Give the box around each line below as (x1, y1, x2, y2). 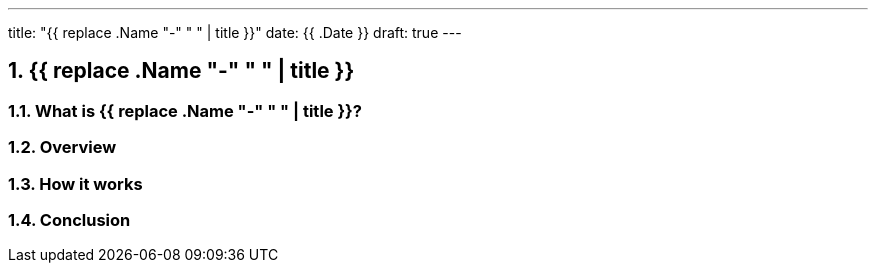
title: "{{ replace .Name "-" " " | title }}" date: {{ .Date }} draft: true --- (8, 24, 462, 41)
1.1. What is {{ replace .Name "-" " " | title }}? (8, 100, 362, 121)
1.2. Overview (8, 137, 117, 158)
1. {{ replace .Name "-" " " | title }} (8, 58, 355, 84)
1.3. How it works (8, 173, 143, 194)
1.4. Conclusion (8, 209, 131, 230)
